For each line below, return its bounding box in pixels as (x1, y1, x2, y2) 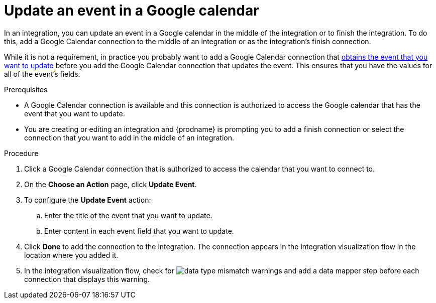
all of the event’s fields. (4, 69, 80, 78)
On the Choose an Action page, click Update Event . (24, 180, 197, 189)
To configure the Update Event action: (24, 195, 151, 204)
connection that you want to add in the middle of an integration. (24, 133, 235, 142)
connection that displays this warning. (24, 274, 150, 283)
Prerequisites (4, 85, 48, 94)
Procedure (4, 148, 39, 158)
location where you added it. (24, 250, 119, 259)
